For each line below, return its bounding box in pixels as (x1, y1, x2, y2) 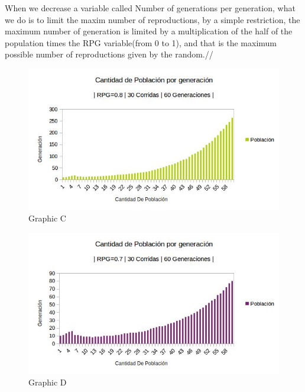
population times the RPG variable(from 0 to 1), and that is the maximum (5, 36, 277, 49)
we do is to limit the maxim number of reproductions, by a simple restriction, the (5, 13, 300, 25)
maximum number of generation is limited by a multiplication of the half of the (5, 25, 293, 37)
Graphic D (28, 376, 67, 388)
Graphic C (28, 212, 66, 224)
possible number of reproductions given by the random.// (5, 48, 213, 60)
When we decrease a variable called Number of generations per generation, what (5, 2, 296, 14)
